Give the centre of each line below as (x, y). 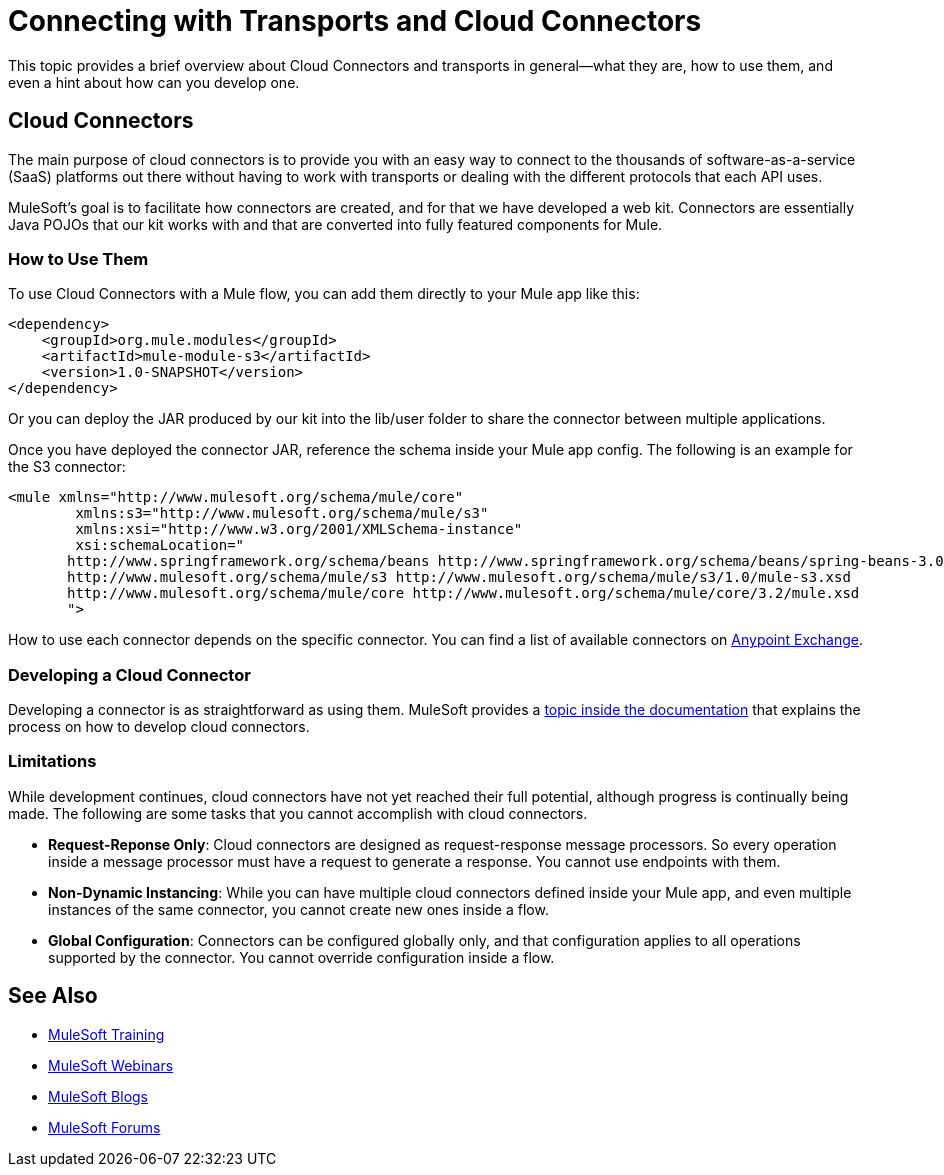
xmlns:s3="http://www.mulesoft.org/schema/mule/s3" (282, 513)
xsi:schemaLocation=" (160, 545)
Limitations (52, 761)
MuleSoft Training (106, 1034)
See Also (53, 996)
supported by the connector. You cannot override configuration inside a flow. (301, 957)
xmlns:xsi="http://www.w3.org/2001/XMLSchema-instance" (299, 529)
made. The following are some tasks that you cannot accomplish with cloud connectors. (298, 813)
